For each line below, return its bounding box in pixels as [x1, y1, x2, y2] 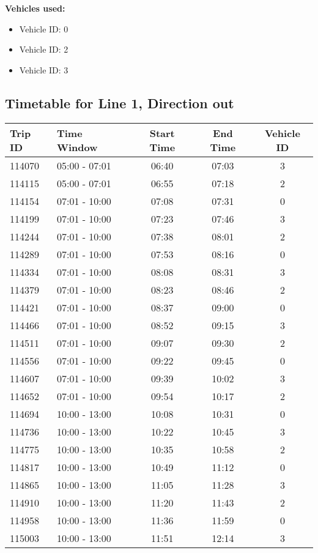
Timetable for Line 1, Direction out [5, 93, 234, 112]
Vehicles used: [5, 2, 65, 14]
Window [56, 139, 98, 154]
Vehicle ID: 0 [19, 22, 68, 35]
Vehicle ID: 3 [19, 63, 68, 76]
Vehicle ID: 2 [19, 43, 68, 56]
